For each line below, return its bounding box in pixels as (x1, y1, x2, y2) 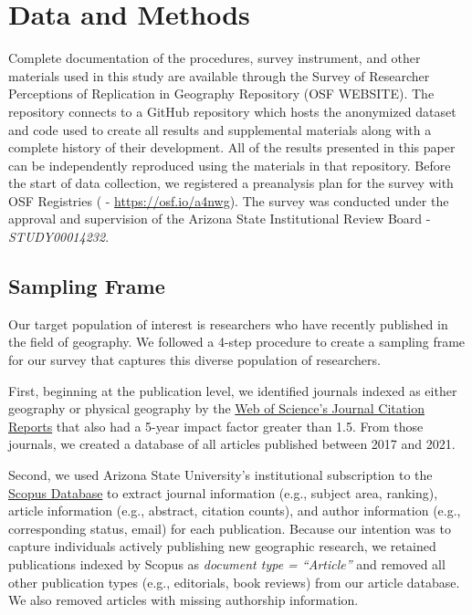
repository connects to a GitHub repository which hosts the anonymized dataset (8, 101, 456, 120)
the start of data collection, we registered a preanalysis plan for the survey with (8, 173, 454, 193)
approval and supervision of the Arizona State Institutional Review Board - (8, 209, 431, 228)
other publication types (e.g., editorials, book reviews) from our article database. (8, 572, 460, 591)
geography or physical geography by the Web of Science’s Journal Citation (8, 399, 425, 418)
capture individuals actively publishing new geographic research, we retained (8, 537, 436, 556)
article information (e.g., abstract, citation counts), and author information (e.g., (8, 501, 461, 520)
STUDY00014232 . (8, 227, 110, 246)
